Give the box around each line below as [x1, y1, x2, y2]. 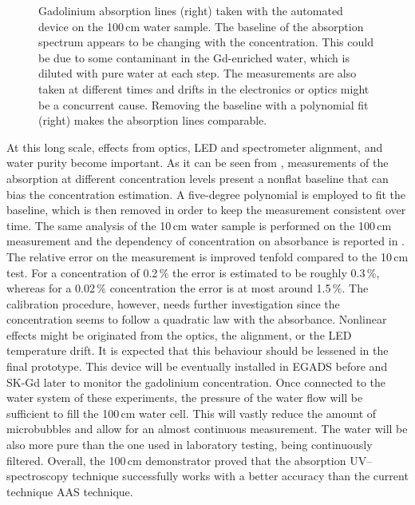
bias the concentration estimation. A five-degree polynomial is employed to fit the [6, 185, 406, 202]
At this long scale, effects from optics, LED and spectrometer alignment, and [6, 138, 383, 155]
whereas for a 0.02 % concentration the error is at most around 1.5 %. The [6, 280, 369, 296]
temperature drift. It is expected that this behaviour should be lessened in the [6, 342, 389, 359]
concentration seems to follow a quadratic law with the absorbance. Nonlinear [6, 311, 387, 328]
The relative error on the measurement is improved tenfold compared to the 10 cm [6, 248, 409, 264]
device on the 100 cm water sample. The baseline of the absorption [38, 18, 364, 34]
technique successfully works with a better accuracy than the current [72, 467, 409, 484]
